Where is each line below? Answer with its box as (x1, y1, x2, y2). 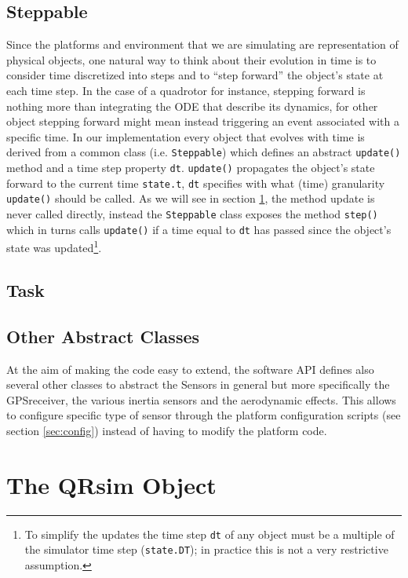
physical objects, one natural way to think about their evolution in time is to (6, 51, 377, 68)
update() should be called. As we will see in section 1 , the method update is (6, 190, 375, 207)
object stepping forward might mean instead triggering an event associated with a (6, 113, 399, 130)
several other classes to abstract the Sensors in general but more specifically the (6, 376, 390, 393)
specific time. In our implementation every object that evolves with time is (6, 128, 365, 144)
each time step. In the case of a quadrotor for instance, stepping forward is (6, 82, 366, 98)
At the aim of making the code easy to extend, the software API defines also (6, 360, 374, 377)
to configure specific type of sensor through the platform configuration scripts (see (6, 407, 401, 423)
